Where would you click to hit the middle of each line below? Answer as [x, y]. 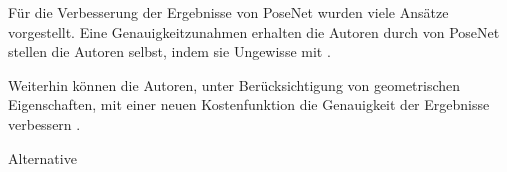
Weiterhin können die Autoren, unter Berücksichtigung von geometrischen [234, 84]
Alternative [42, 157]
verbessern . [44, 123]
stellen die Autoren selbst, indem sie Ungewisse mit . [169, 51]
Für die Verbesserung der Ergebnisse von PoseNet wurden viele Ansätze [228, 12]
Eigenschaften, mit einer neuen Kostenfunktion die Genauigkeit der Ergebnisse [249, 104]
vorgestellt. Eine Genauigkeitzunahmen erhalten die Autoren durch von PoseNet [254, 31]
